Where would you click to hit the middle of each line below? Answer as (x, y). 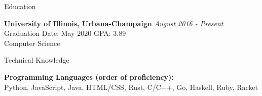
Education (20, 6)
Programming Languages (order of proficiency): (89, 77)
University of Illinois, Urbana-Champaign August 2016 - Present (114, 23)
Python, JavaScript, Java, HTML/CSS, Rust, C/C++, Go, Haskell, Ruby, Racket (131, 87)
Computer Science (32, 43)
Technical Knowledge (37, 60)
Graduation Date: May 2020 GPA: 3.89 (65, 33)
